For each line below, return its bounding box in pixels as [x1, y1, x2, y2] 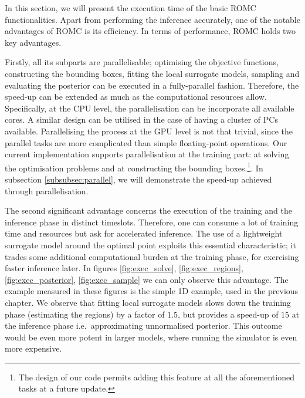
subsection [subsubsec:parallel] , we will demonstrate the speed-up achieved [5, 173, 272, 185]
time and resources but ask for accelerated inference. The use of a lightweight [5, 227, 283, 240]
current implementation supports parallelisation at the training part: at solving [5, 148, 289, 160]
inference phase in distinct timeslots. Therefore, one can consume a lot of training [5, 215, 299, 228]
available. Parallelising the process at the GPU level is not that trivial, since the [5, 124, 293, 137]
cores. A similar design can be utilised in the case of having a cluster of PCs [5, 113, 278, 126]
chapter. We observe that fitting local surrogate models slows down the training [5, 296, 291, 308]
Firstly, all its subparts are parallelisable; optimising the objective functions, [5, 56, 279, 68]
